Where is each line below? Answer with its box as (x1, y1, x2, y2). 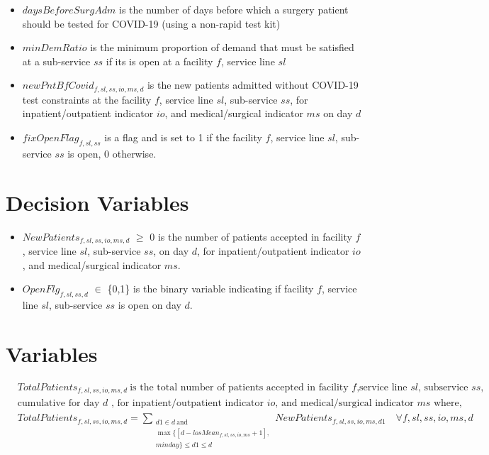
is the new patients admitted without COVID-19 (147, 77, 359, 92)
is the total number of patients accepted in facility (130, 382, 349, 393)
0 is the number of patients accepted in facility (150, 229, 352, 243)
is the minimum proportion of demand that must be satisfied (90, 40, 354, 55)
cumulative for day (17, 398, 100, 409)
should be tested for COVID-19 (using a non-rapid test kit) (22, 16, 281, 31)
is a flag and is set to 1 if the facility (104, 130, 262, 145)
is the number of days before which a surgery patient (119, 2, 349, 16)
